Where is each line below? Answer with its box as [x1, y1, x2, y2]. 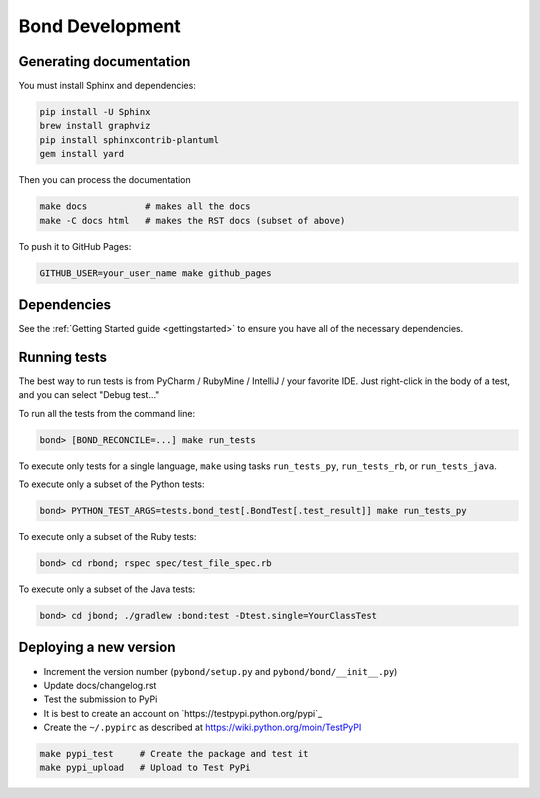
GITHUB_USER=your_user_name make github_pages [39, 267, 272, 279]
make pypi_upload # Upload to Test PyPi [39, 762, 251, 774]
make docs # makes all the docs [39, 201, 251, 212]
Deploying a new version [18, 639, 176, 656]
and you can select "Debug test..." [18, 389, 160, 401]
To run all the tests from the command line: [18, 407, 195, 419]
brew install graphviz [39, 120, 151, 132]
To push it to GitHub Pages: [18, 240, 132, 252]
